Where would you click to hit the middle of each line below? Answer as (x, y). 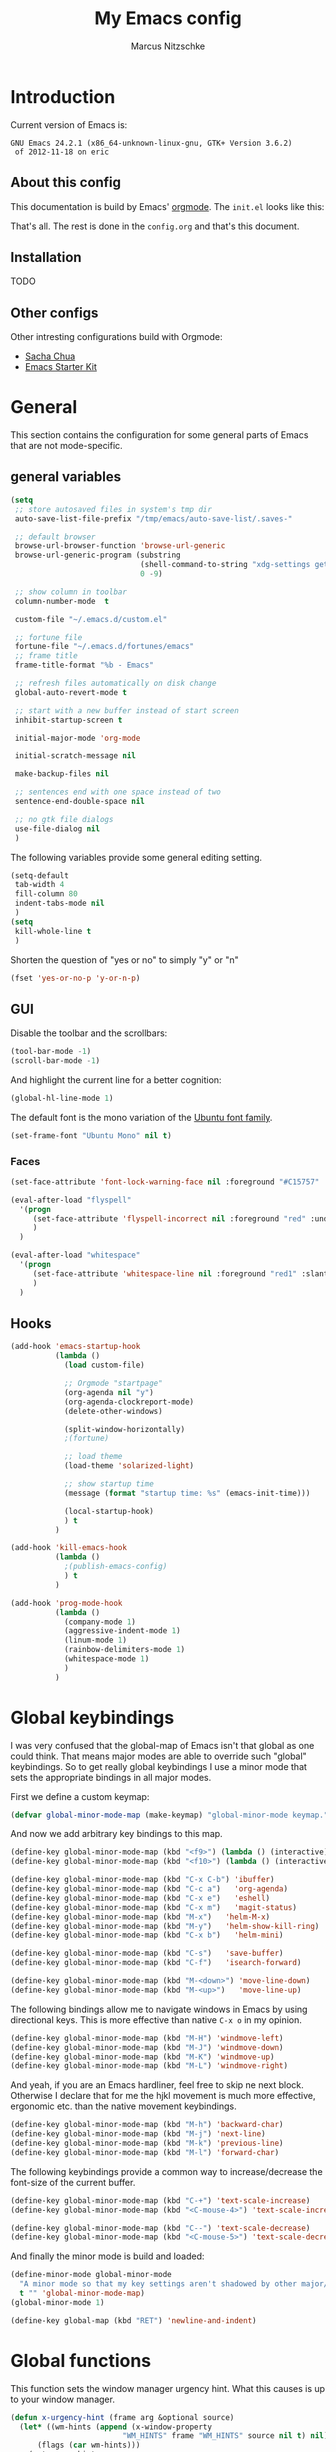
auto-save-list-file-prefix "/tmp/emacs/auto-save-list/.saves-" (153, 518)
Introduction (63, 96)
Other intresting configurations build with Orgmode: (116, 337)
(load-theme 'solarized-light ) (129, 1466)
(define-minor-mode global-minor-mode (91, 2275)
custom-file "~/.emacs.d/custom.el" (91, 619)
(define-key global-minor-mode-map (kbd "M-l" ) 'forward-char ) (145, 2152)
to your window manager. (62, 2399)
